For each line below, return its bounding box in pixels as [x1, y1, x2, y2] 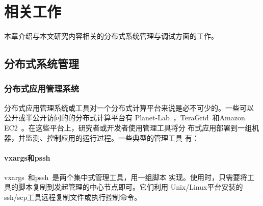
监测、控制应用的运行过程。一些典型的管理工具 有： [25, 132, 199, 143]
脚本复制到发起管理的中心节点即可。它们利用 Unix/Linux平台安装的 [18, 182, 243, 192]
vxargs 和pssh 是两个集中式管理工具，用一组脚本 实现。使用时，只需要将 [4, 171, 248, 182]
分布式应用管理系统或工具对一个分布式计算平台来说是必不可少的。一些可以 [4, 102, 254, 113]
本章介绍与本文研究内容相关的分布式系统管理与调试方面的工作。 [4, 31, 218, 41]
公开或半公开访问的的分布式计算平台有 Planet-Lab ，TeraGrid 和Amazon [4, 112, 245, 123]
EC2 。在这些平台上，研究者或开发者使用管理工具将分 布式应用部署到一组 [4, 122, 252, 133]
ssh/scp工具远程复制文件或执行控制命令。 [4, 192, 142, 202]
